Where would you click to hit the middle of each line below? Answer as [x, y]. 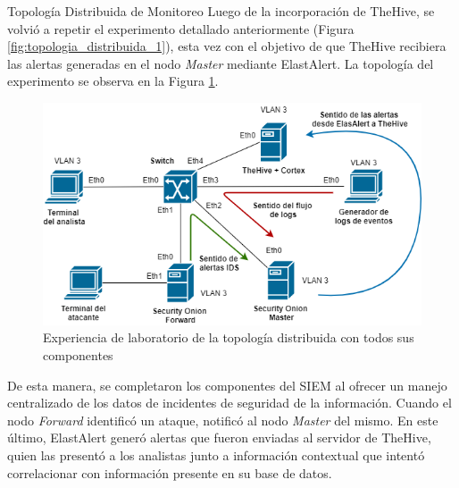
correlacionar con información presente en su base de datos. [170, 472]
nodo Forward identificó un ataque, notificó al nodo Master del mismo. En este [223, 420]
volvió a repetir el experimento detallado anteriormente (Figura [181, 28]
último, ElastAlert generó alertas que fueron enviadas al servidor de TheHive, [219, 438]
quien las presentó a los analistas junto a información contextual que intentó [216, 454]
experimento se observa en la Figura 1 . [113, 81]
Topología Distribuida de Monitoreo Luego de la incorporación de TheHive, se [221, 11]
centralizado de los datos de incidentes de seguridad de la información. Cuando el [229, 403]
